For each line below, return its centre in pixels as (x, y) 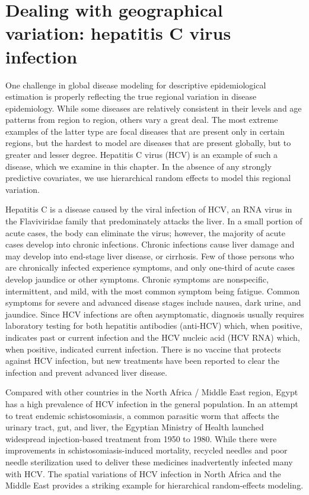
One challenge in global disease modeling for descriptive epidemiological (136, 85)
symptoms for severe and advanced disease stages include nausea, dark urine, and (153, 302)
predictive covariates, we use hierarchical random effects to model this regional (148, 178)
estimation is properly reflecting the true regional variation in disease (131, 96)
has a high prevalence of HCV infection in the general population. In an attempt (152, 403)
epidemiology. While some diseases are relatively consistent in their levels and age (154, 108)
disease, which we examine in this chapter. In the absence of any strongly (138, 166)
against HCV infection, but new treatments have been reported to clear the (142, 361)
